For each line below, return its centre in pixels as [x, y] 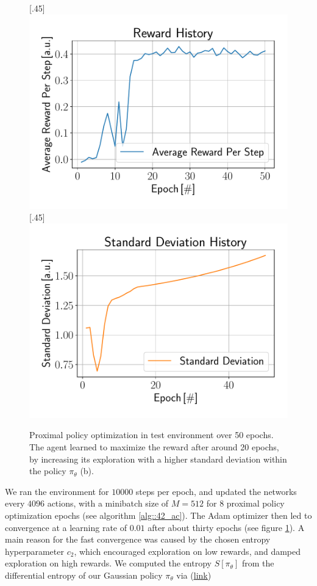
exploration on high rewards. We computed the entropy [108, 563]
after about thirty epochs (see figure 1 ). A [226, 527]
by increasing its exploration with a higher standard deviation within [158, 459]
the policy [48, 471]
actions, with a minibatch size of [108, 503]
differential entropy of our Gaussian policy [84, 575]
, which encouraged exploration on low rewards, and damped [187, 551]
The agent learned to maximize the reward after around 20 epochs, [154, 446]
